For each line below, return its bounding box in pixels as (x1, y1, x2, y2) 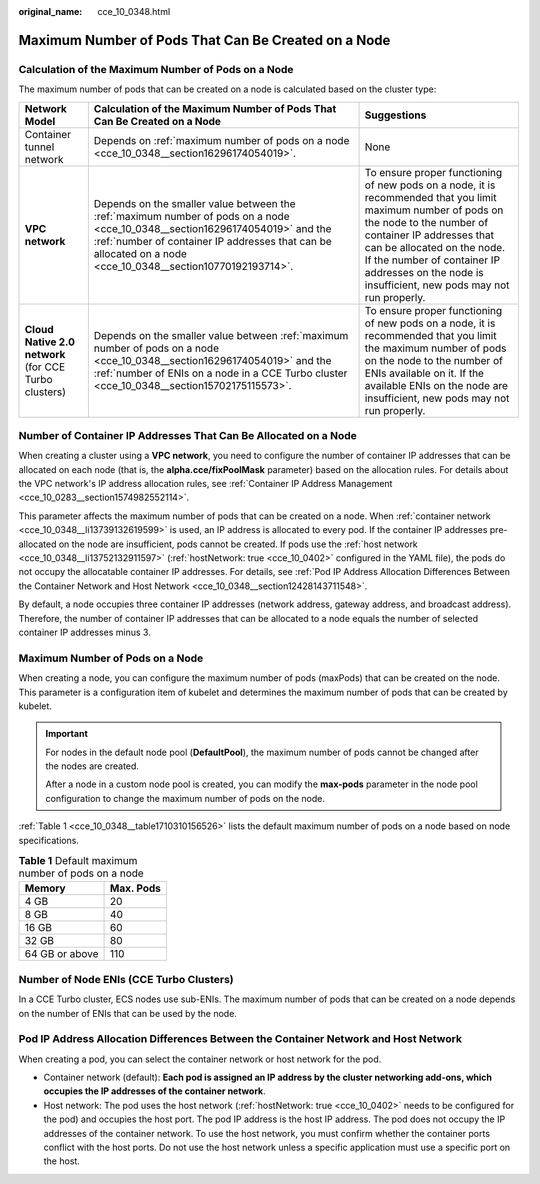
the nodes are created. (45, 760, 140, 772)
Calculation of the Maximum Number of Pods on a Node (18, 62, 294, 76)
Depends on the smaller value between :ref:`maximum (93, 328, 349, 342)
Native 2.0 (24, 335, 75, 349)
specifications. (18, 834, 80, 846)
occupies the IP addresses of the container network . (43, 1085, 266, 1097)
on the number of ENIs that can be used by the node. (18, 1007, 237, 1019)
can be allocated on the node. (364, 240, 505, 254)
